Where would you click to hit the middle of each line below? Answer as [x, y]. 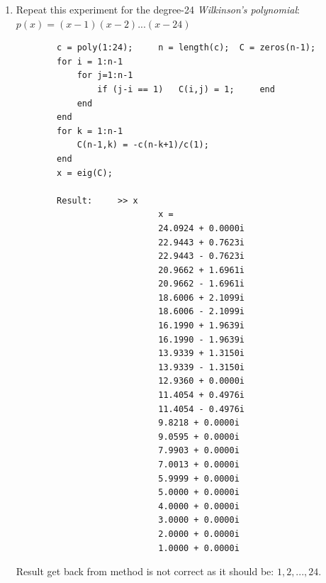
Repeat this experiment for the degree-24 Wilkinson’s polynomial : [158, 9]
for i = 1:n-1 [90, 61]
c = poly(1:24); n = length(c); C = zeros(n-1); [186, 48]
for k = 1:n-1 [90, 131]
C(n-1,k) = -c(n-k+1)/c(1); [143, 145]
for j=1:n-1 [105, 76]
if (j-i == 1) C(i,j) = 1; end [186, 89]
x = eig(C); [85, 173]
